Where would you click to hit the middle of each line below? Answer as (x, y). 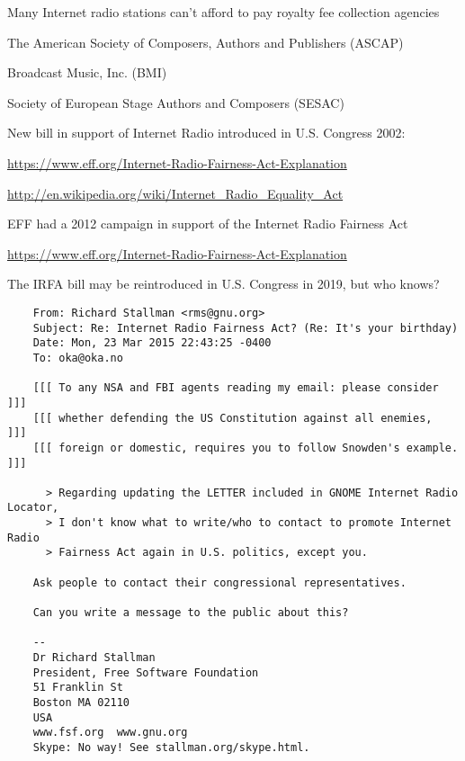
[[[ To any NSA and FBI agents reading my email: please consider (236, 388)
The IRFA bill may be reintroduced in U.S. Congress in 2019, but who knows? (224, 284)
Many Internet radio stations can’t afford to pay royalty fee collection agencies (224, 12)
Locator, (33, 508)
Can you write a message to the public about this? (191, 613)
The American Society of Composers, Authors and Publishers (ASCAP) (206, 42)
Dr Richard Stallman (94, 658)
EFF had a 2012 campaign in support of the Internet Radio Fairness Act (208, 224)
